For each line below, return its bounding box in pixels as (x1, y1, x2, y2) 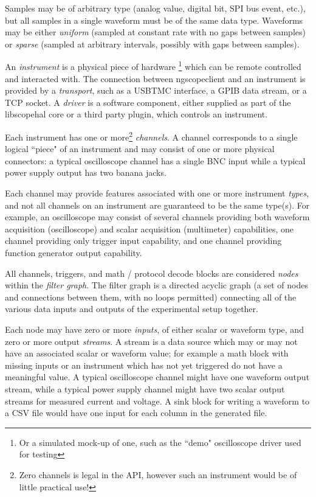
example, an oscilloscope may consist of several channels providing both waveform (5, 210, 310, 223)
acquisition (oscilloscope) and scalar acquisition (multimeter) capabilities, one (5, 222, 294, 235)
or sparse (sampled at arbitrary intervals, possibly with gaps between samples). (5, 37, 300, 50)
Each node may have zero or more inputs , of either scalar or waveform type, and (5, 322, 304, 335)
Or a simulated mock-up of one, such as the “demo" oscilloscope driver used (19, 436, 301, 448)
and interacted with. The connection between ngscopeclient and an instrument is (5, 72, 306, 85)
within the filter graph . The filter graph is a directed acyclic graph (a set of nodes (5, 279, 309, 291)
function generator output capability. (5, 246, 142, 259)
